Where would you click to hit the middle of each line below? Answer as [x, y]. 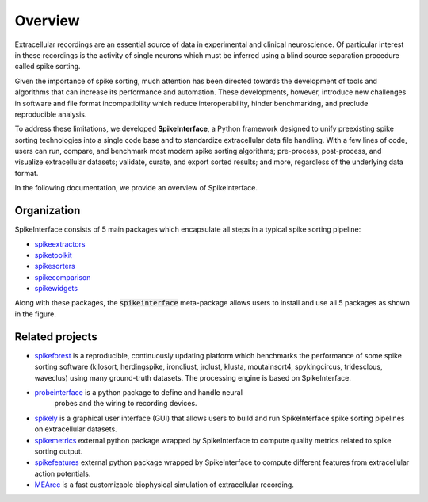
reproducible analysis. [51, 114]
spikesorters [55, 266]
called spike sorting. [48, 67]
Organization [48, 211]
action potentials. [63, 473]
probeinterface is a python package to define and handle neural [139, 392]
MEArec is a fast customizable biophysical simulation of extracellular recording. [164, 485]
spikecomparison [63, 277]
